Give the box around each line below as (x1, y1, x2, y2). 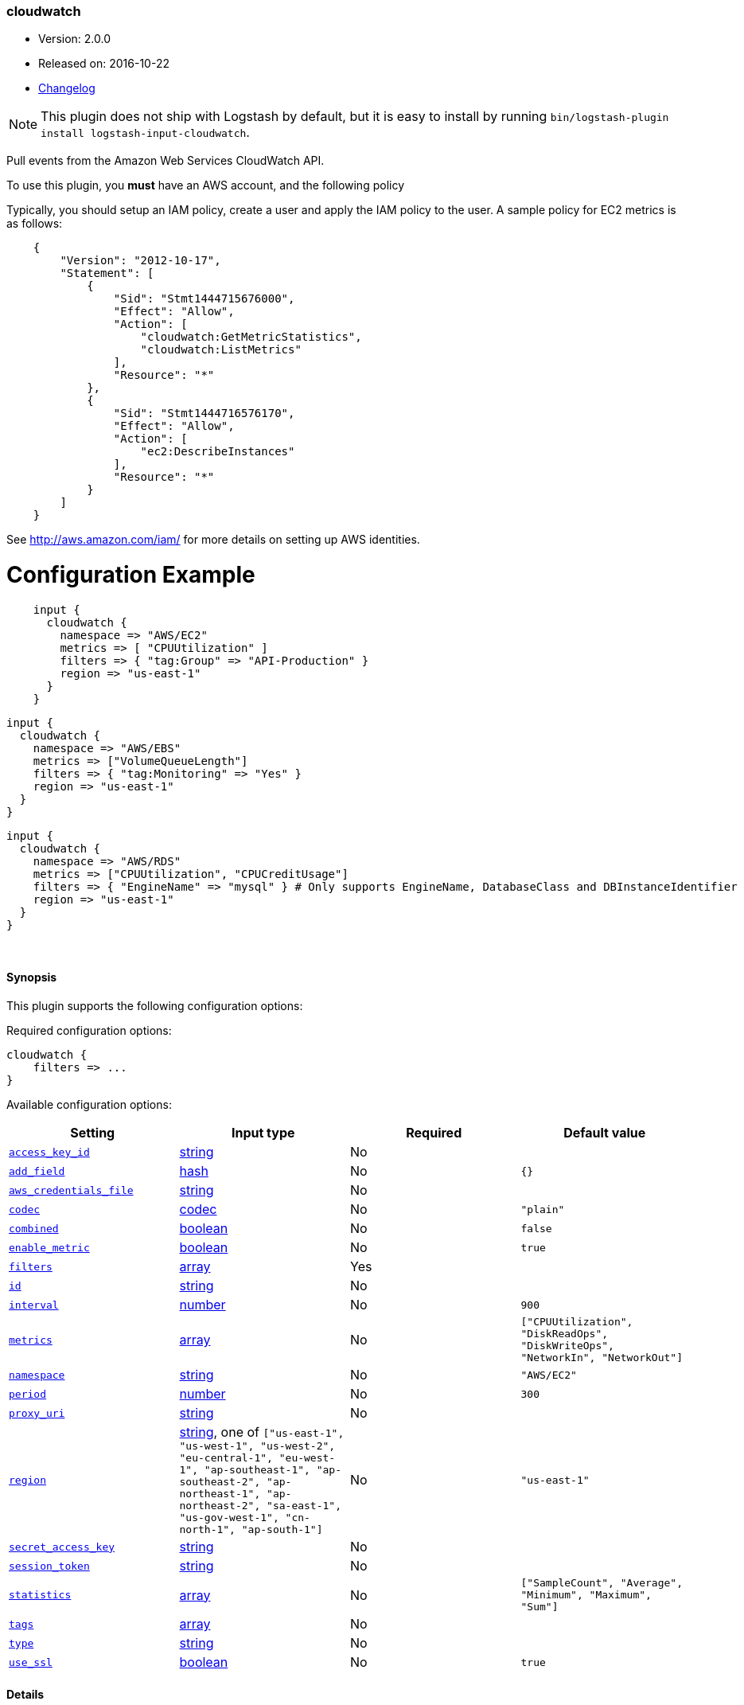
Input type (231, 1125, 295, 1141)
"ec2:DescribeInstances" (140, 445, 295, 458)
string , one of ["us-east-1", (179, 1424, 345, 1441)
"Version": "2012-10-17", (60, 254, 221, 267)
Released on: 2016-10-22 (38, 57, 169, 71)
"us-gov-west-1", (179, 1512, 279, 1524)
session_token (9, 1559, 90, 1572)
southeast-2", (179, 1476, 261, 1488)
